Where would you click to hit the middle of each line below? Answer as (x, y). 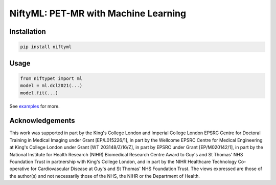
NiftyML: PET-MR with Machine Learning (98, 13)
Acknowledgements (42, 121)
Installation (28, 32)
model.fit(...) (39, 93)
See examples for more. (34, 106)
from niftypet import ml (51, 78)
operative (19, 169)
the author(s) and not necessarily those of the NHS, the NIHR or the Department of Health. (105, 176)
